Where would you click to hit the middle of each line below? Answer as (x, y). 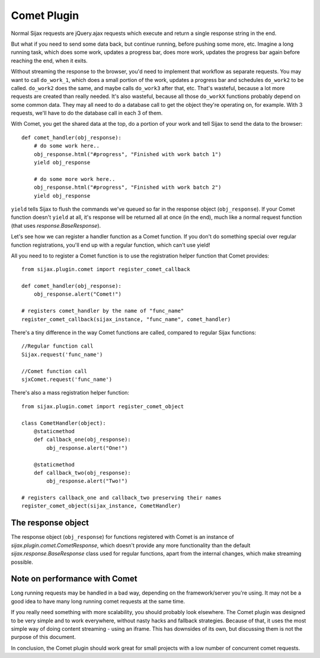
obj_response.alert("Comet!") (77, 294)
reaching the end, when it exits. (49, 61)
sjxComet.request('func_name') (67, 379)
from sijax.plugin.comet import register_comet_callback (106, 269)
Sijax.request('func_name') (62, 354)
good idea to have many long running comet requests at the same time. (98, 601)
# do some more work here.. (74, 179)
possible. (22, 562)
